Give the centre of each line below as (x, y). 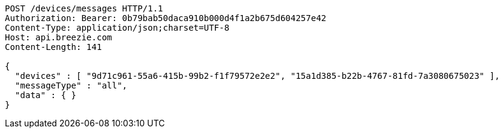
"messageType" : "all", (71, 85)
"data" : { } (46, 95)
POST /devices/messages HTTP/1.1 (84, 8)
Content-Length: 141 (54, 47)
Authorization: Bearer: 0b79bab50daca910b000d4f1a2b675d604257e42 (166, 18)
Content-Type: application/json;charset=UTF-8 (117, 28)
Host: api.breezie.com (59, 37)
